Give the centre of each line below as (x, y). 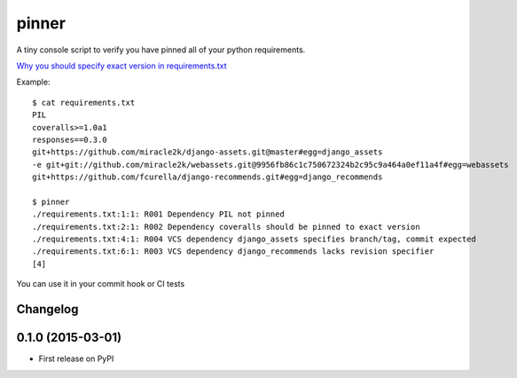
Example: (33, 82)
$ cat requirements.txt (84, 102)
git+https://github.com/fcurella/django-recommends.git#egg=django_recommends (208, 177)
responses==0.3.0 (70, 139)
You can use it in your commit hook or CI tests (101, 284)
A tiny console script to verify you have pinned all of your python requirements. (161, 50)
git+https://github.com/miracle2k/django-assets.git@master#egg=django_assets (208, 152)
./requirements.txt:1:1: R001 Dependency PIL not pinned (159, 214)
